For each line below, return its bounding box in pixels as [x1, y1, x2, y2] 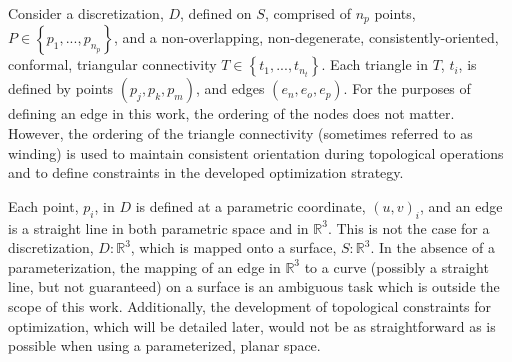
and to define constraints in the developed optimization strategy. [8, 162, 404, 183]
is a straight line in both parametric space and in [8, 217, 309, 238]
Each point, [8, 195, 79, 216]
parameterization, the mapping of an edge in [8, 256, 281, 277]
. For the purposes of [343, 78, 471, 99]
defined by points [8, 78, 114, 99]
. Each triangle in [321, 54, 428, 75]
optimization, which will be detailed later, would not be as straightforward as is [8, 315, 496, 336]
